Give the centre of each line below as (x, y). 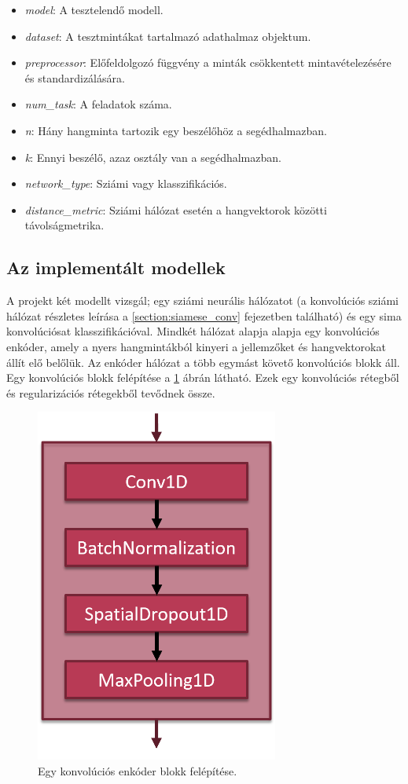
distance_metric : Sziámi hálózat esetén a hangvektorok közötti (176, 209)
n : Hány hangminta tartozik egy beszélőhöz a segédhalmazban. (176, 130)
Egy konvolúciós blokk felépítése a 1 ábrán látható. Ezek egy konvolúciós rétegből (203, 377)
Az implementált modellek (116, 267)
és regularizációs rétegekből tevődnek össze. (111, 392)
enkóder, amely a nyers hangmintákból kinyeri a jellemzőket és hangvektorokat (196, 346)
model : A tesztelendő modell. (94, 9)
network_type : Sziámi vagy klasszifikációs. (126, 183)
